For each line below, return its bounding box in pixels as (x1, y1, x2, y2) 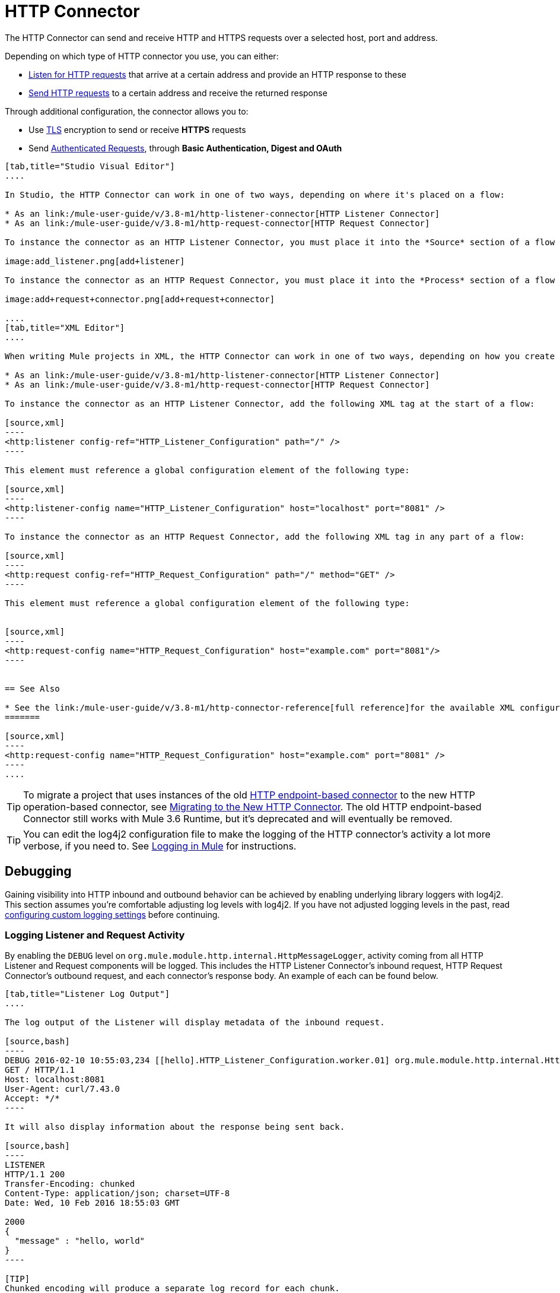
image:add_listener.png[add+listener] (5, 256, 185, 266)
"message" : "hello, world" (14, 1236, 145, 1246)
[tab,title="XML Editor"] (5, 322, 125, 332)
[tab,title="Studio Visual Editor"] (5, 161, 175, 171)
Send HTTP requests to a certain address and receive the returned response (28, 87, 327, 98)
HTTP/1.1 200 (5, 1170, 65, 1180)
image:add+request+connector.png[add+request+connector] (5, 294, 275, 304)
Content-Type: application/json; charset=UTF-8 (5, 1189, 230, 1199)
